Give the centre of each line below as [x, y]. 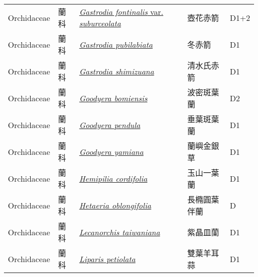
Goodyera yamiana [111, 151]
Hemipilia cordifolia [113, 178]
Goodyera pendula [110, 125]
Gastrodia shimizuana [117, 71]
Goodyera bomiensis [113, 98]
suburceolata [100, 23]
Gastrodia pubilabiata [116, 44]
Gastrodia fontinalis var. [121, 12]
